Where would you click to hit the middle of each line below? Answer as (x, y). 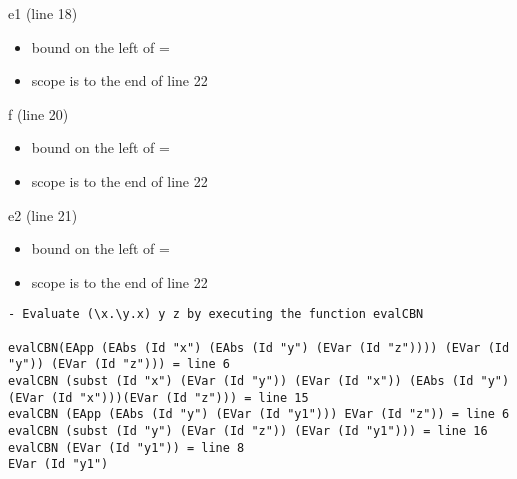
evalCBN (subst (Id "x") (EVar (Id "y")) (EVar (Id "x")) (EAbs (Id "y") (259, 380)
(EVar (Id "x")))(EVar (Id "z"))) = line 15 (158, 397)
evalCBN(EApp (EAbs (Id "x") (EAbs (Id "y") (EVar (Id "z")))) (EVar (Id (259, 347)
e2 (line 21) (43, 214)
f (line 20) (38, 113)
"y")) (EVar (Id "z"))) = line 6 (119, 364)
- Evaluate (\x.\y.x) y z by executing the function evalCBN (216, 314)
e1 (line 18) (43, 13)
